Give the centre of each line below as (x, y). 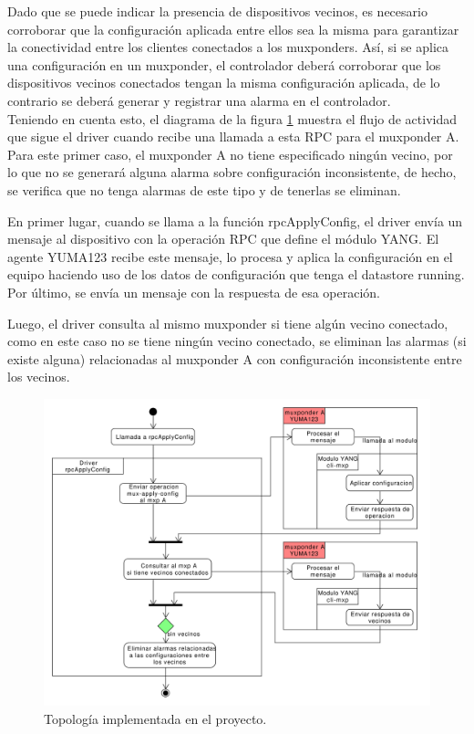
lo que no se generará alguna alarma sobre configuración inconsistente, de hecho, (232, 172)
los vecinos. (39, 377)
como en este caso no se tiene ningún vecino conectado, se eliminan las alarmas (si (237, 341)
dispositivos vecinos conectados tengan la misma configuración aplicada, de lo (224, 83)
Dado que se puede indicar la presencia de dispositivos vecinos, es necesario (217, 11)
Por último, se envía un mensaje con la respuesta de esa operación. (194, 292)
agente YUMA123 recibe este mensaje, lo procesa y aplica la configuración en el (230, 256)
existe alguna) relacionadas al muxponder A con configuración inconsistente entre (235, 358)
